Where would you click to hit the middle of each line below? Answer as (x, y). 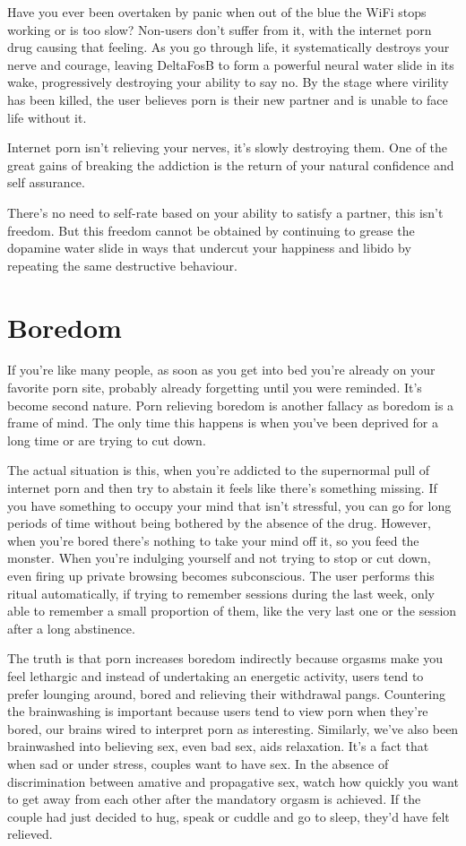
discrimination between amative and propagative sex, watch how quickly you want (233, 781)
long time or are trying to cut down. (107, 440)
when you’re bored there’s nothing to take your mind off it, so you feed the (213, 540)
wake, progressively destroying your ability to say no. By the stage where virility (228, 82)
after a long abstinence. (71, 628)
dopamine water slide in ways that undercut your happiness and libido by (209, 248)
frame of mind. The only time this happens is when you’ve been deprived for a (223, 423)
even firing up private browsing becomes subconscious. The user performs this (221, 575)
